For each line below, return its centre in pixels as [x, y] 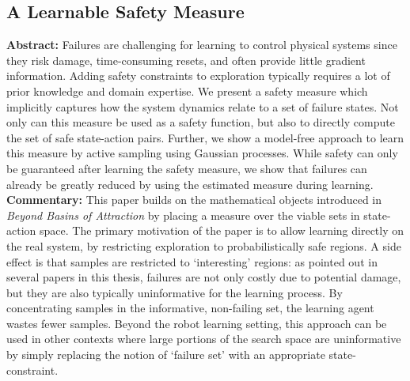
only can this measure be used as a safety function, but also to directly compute [201, 122]
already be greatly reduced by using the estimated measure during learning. [190, 184]
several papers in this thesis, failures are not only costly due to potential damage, [204, 277]
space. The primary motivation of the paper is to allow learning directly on [222, 230]
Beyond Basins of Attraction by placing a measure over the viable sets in [183, 215]
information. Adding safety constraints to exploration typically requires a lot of [198, 75]
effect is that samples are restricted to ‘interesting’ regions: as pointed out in [192, 261]
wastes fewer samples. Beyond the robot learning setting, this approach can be [197, 323]
